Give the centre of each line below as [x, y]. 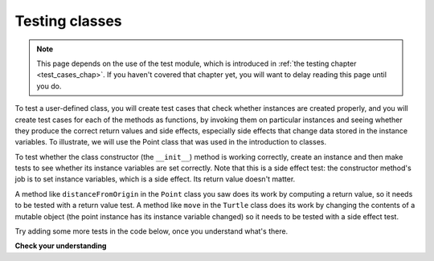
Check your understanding [61, 246]
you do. [49, 86]
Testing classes [68, 21]
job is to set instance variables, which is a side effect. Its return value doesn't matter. [155, 179]
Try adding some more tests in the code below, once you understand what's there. [151, 231]
